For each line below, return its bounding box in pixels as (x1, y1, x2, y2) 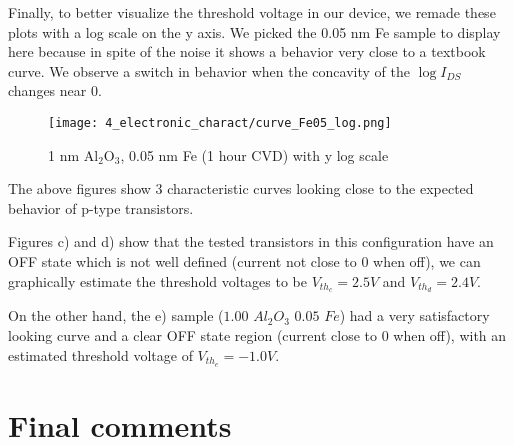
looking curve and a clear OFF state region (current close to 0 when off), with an (8, 325, 507, 346)
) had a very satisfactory (339, 305, 490, 326)
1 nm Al (48, 144, 99, 165)
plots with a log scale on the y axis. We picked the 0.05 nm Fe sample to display (8, 21, 501, 42)
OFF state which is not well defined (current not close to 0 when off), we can (8, 251, 481, 271)
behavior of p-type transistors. (8, 197, 194, 218)
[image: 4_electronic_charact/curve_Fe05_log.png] (48, 115, 392, 130)
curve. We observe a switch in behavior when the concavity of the (8, 60, 410, 81)
